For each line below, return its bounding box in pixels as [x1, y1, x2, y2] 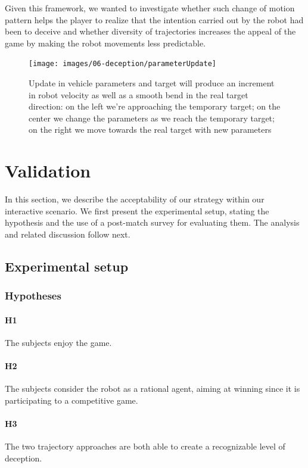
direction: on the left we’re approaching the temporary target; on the [29, 100, 281, 113]
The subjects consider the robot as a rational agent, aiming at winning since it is [5, 382, 300, 395]
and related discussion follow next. [5, 227, 130, 240]
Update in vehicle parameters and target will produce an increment [29, 77, 275, 89]
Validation [5, 158, 91, 183]
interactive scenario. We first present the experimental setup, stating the [5, 204, 269, 217]
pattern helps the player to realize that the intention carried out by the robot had [5, 13, 304, 26]
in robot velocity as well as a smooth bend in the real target [29, 88, 248, 101]
